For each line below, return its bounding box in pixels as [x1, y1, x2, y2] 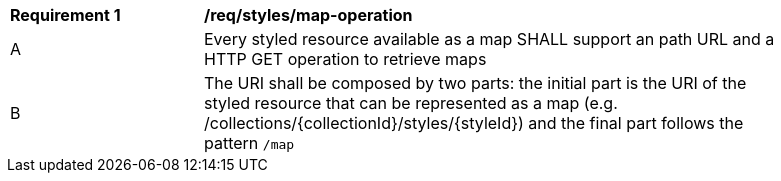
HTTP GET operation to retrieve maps [204, 49, 487, 69]
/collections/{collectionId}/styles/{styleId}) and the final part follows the [204, 113, 744, 133]
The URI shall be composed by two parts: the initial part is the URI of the [204, 73, 747, 93]
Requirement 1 [10, 5, 121, 25]
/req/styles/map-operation [204, 5, 413, 25]
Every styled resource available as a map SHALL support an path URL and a [204, 29, 775, 49]
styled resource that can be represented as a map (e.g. [204, 93, 618, 113]
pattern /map [204, 133, 295, 153]
